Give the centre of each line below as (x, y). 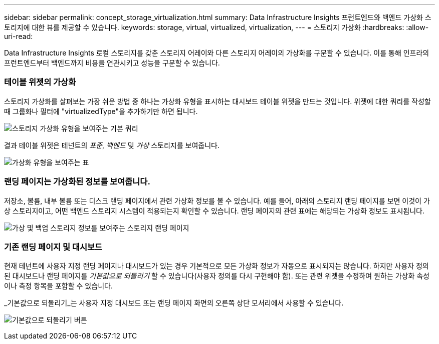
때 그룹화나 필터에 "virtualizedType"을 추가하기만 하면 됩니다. (101, 111)
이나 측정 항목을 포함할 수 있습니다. (58, 286)
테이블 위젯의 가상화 (40, 82)
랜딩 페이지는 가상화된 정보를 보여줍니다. (77, 182)
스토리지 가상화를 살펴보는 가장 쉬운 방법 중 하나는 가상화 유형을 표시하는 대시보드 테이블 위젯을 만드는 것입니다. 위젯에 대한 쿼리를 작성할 (217, 101)
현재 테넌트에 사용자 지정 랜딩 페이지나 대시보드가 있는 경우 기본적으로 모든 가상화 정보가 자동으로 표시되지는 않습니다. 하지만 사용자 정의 (216, 266)
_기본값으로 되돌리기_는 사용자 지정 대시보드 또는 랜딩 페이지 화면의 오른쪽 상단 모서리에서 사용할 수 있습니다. (174, 303)
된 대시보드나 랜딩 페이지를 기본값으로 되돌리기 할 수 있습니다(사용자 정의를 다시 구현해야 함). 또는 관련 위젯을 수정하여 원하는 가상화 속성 (217, 276)
